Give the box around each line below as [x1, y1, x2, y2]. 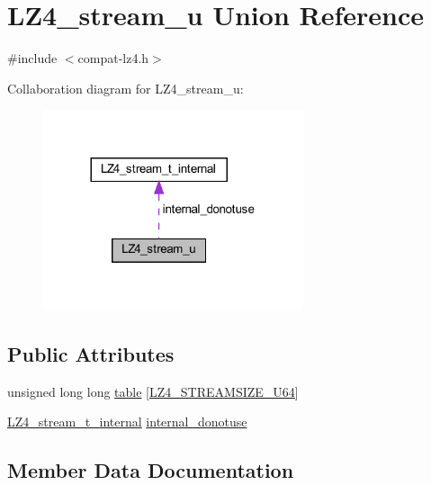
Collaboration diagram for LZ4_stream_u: [7, 78, 244, 97]
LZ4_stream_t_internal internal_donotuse [7, 412, 247, 431]
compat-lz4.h [77, 49, 149, 67]
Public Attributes [7, 340, 175, 368]
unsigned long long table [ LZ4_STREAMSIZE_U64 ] [7, 382, 299, 400]
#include [7, 49, 58, 67]
